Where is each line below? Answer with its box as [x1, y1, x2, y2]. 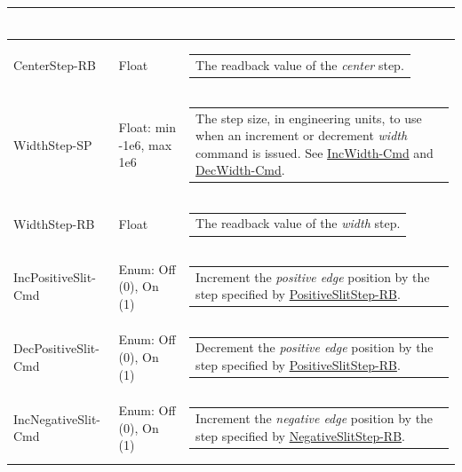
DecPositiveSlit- [13, 339, 100, 358]
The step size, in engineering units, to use [195, 108, 422, 127]
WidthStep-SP [13, 135, 92, 153]
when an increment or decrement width [195, 126, 408, 145]
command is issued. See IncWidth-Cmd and [195, 143, 434, 161]
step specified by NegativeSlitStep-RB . [195, 426, 405, 444]
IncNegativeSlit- [13, 409, 100, 428]
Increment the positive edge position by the [195, 267, 430, 286]
